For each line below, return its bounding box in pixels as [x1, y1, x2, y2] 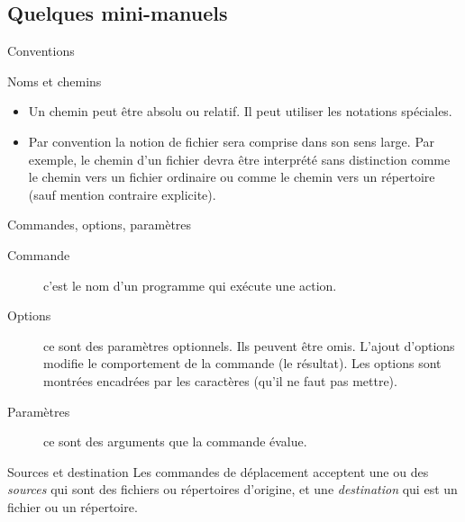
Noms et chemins [7, 71, 102, 90]
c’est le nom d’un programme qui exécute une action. [43, 275, 337, 294]
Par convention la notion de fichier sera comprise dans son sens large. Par [28, 131, 435, 150]
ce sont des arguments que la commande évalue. [43, 432, 307, 451]
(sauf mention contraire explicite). [28, 184, 216, 203]
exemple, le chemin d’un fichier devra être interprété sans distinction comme [28, 149, 451, 168]
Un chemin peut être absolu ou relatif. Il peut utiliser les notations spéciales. [28, 102, 452, 121]
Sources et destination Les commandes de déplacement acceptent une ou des [7, 462, 429, 481]
